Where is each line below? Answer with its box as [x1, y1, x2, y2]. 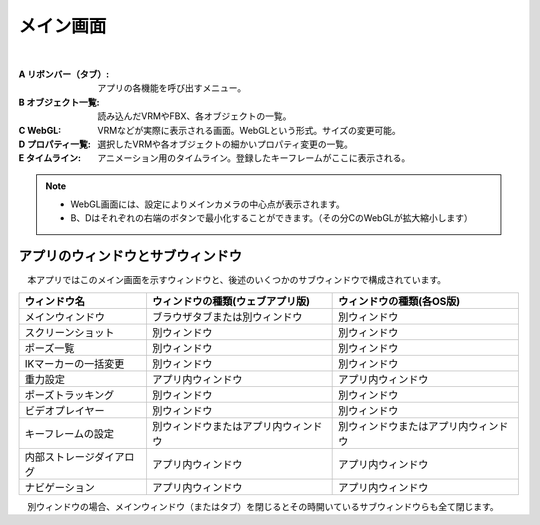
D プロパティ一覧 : [18, 138, 92, 150]
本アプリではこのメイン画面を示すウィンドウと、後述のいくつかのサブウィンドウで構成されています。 [26, 274, 447, 286]
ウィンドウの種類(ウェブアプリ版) [151, 294, 310, 308]
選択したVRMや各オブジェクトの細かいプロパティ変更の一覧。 [97, 138, 354, 150]
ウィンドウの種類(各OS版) [338, 294, 461, 308]
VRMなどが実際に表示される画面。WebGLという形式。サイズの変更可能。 [97, 124, 402, 136]
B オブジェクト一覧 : [18, 96, 100, 108]
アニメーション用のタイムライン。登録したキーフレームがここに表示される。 [97, 152, 411, 164]
